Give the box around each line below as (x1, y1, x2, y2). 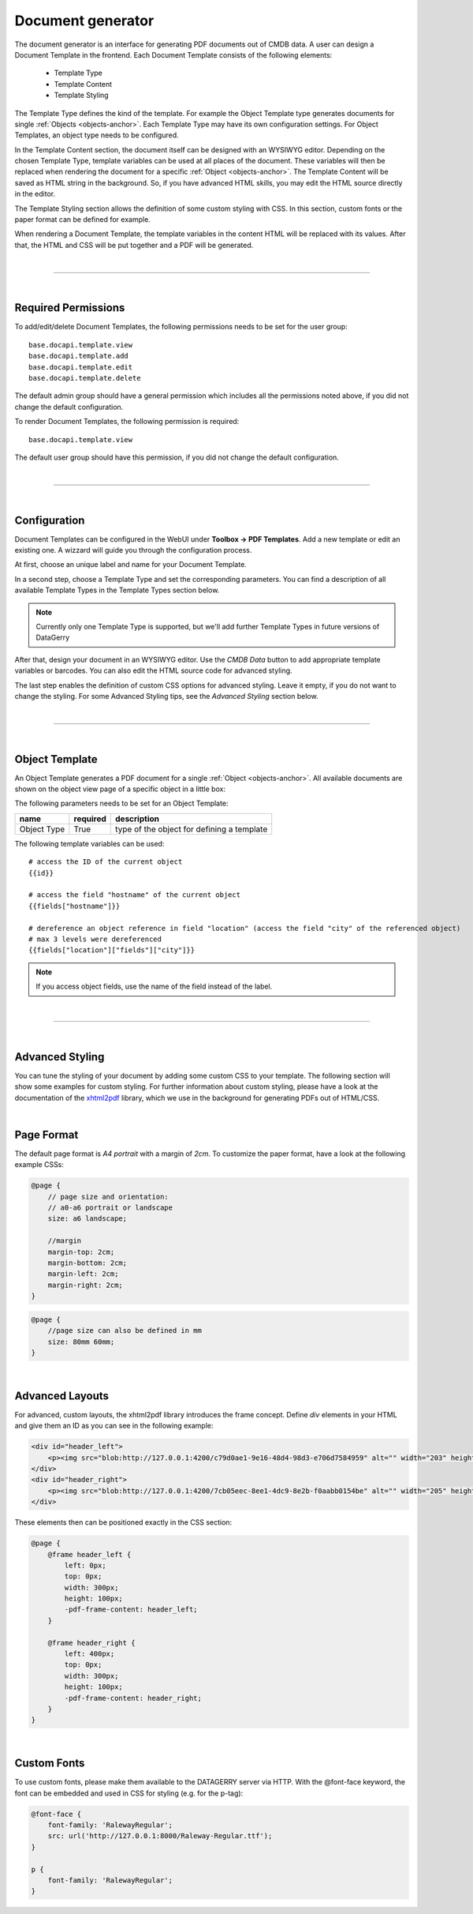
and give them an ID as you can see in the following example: (14, 1421, 214, 1431)
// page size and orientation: (47, 1192, 169, 1201)
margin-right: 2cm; (47, 1280, 124, 1289)
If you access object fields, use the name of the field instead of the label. (35, 981, 273, 991)
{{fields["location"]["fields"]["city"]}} (28, 946, 196, 955)
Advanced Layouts (14, 1389, 110, 1402)
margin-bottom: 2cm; (47, 1259, 128, 1267)
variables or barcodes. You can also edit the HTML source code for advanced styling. (14, 666, 292, 675)
